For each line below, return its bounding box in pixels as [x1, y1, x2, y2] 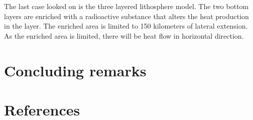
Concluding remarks [4, 60, 147, 80]
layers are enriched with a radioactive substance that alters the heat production [4, 11, 249, 21]
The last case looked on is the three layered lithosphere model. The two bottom [4, 1, 249, 11]
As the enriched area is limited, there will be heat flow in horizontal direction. [4, 30, 244, 41]
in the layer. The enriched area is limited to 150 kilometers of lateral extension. [4, 21, 248, 31]
